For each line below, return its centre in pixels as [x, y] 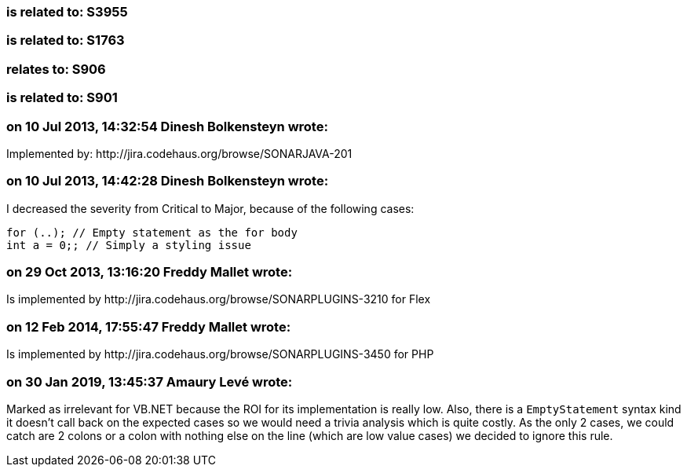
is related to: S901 [62, 98]
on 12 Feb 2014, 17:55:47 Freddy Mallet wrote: [149, 326]
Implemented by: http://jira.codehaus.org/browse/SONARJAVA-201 [179, 153]
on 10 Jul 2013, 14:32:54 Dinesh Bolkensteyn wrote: [167, 126]
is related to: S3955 [67, 12]
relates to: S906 [56, 69]
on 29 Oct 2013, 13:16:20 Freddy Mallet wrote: [150, 272]
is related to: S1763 [66, 40]
